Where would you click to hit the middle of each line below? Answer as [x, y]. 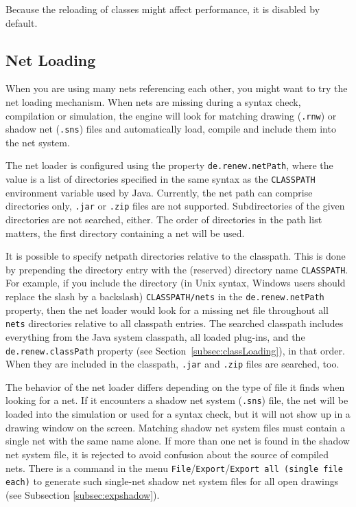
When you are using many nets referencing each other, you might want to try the [177, 88]
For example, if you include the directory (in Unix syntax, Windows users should [176, 283]
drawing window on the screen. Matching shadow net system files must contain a [176, 427]
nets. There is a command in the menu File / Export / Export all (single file [174, 467]
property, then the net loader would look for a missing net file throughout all [167, 309]
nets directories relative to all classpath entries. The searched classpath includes [175, 323]
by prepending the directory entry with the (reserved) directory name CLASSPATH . [177, 269]
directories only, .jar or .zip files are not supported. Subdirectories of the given [175, 206]
